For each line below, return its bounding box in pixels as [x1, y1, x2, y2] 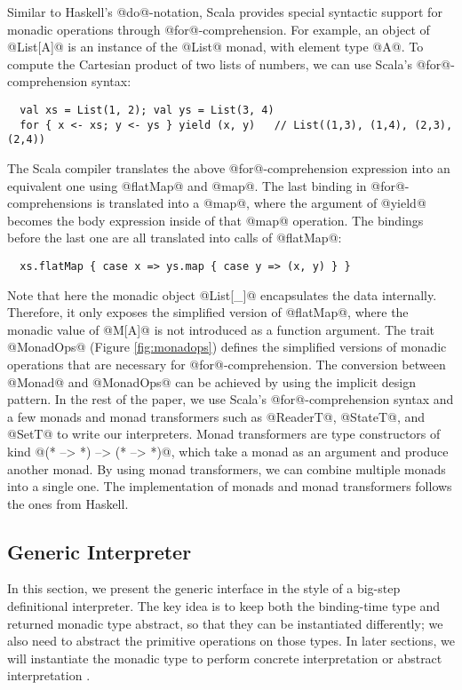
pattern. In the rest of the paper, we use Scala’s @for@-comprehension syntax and [7, 390, 454, 408]
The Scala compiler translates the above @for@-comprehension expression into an [7, 158, 450, 177]
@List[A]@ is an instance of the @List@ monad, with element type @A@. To [7, 37, 424, 56]
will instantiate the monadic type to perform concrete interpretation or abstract [7, 648, 442, 667]
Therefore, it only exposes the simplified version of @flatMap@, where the [7, 303, 409, 321]
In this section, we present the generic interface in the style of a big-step [7, 579, 401, 598]
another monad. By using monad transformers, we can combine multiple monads [7, 459, 446, 478]
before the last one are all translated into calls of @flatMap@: [7, 228, 342, 247]
